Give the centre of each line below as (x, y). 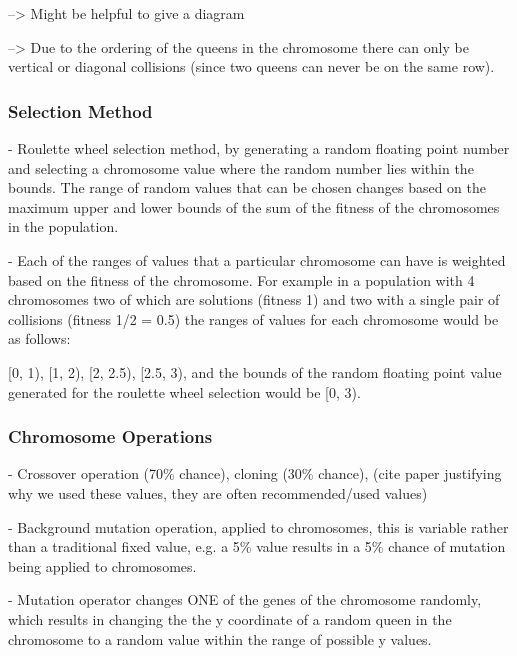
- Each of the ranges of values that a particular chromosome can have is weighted (257, 259)
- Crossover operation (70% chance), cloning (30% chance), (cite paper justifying (255, 473)
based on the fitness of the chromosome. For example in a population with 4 (241, 279)
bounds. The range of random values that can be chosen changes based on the (247, 187)
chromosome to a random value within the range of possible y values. (220, 638)
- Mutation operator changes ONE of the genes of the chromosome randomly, (245, 599)
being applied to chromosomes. (102, 565)
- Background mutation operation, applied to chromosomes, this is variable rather (258, 526)
